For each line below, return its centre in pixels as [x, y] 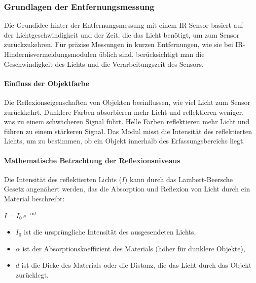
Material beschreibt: [34, 198]
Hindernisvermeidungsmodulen [50, 54]
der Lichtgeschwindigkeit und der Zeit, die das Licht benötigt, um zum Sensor [122, 34]
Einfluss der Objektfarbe [47, 83]
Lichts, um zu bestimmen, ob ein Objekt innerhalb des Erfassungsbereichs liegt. [125, 141]
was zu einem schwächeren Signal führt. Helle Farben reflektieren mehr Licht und [127, 121]
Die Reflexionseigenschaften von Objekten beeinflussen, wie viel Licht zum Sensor [127, 102]
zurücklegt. [32, 274]
